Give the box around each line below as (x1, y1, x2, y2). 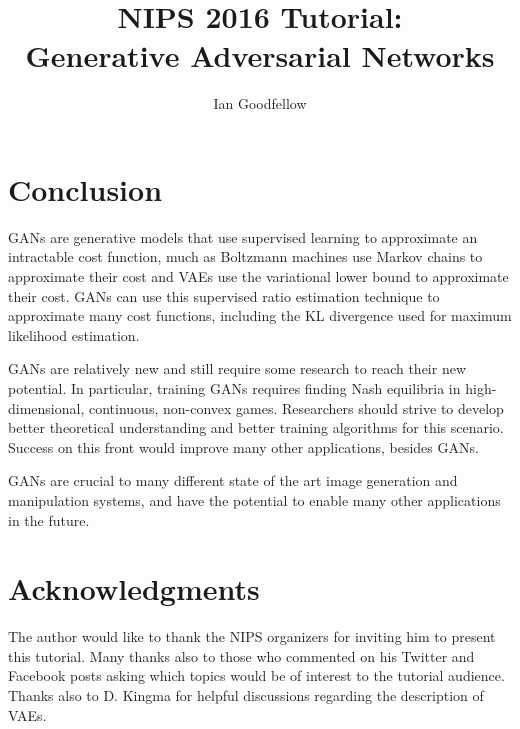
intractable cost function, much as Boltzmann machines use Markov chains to (8, 246, 483, 267)
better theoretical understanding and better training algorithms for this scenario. (8, 417, 504, 438)
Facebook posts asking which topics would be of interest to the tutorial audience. (8, 665, 505, 686)
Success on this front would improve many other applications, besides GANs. (8, 436, 479, 457)
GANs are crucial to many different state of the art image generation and (8, 470, 458, 491)
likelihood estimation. (8, 324, 140, 345)
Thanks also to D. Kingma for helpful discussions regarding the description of (8, 685, 484, 706)
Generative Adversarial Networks (25, 35, 495, 76)
